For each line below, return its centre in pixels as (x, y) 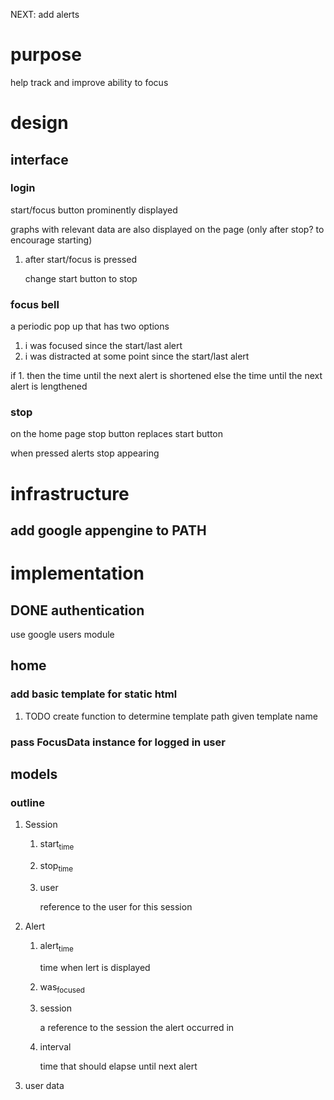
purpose (46, 55)
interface (39, 159)
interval (55, 1047)
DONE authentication (77, 610)
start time (57, 845)
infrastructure (70, 493)
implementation (77, 573)
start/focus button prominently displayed (94, 210)
